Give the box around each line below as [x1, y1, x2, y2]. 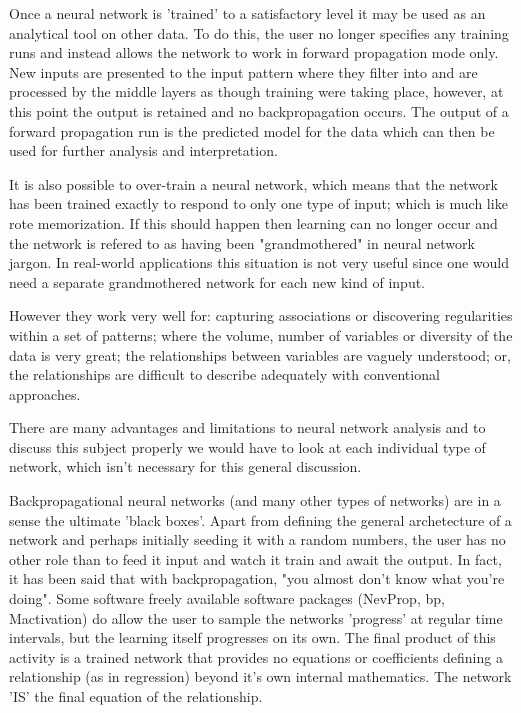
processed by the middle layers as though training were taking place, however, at [9, 81, 504, 102]
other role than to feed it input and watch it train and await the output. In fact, [9, 548, 502, 569]
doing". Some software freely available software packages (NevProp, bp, [9, 588, 445, 609]
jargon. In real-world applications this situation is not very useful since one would [9, 252, 509, 273]
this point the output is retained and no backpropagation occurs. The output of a [9, 100, 509, 121]
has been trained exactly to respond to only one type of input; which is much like [9, 193, 508, 214]
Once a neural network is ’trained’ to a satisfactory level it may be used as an [9, 3, 486, 23]
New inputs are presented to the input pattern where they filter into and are [9, 61, 478, 82]
